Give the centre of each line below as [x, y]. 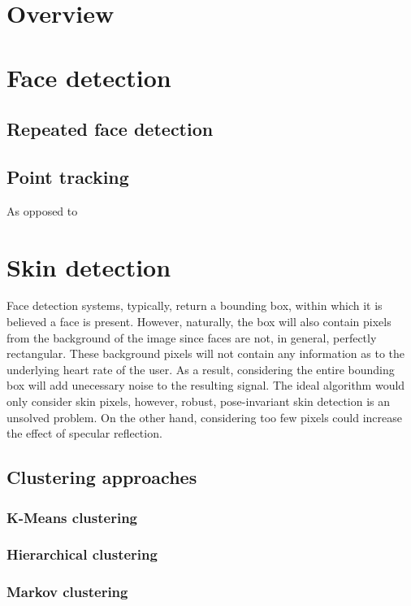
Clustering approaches [102, 477]
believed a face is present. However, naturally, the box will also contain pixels [199, 322]
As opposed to [42, 210]
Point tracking [68, 176]
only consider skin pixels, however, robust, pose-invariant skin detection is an [199, 401]
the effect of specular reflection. [84, 433]
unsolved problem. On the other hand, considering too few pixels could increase [204, 417]
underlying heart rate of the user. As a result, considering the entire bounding [201, 369]
